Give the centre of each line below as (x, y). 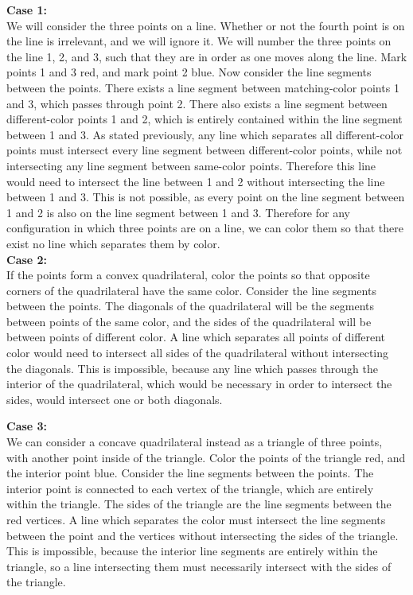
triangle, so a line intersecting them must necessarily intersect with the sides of (199, 566)
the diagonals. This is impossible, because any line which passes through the (192, 368)
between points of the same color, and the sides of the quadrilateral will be (189, 321)
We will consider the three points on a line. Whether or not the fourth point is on (206, 25)
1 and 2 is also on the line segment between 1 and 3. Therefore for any (178, 212)
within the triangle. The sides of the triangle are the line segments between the (199, 504)
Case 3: (27, 426)
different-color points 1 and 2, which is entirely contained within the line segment (205, 119)
